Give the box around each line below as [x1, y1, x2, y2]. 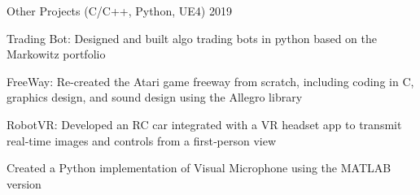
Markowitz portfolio [7, 45, 106, 63]
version [7, 175, 42, 192]
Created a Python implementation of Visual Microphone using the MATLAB [7, 159, 392, 176]
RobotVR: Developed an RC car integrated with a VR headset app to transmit [7, 115, 402, 132]
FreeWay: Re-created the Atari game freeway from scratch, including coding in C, [7, 72, 414, 89]
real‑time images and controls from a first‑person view [7, 132, 277, 149]
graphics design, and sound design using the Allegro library [7, 89, 303, 106]
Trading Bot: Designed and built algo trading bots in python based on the [7, 29, 377, 46]
